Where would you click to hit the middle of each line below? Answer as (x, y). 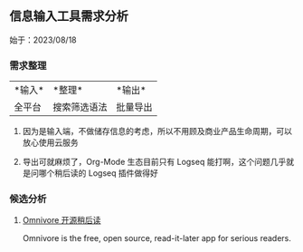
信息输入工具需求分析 (69, 16)
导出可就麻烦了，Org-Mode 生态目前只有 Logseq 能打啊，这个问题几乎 (154, 162)
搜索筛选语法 (80, 107)
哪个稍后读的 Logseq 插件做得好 (98, 173)
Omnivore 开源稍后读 (62, 220)
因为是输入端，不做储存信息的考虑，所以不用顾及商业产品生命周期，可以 (157, 131)
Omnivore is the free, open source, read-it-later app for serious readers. (157, 238)
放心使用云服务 (50, 142)
